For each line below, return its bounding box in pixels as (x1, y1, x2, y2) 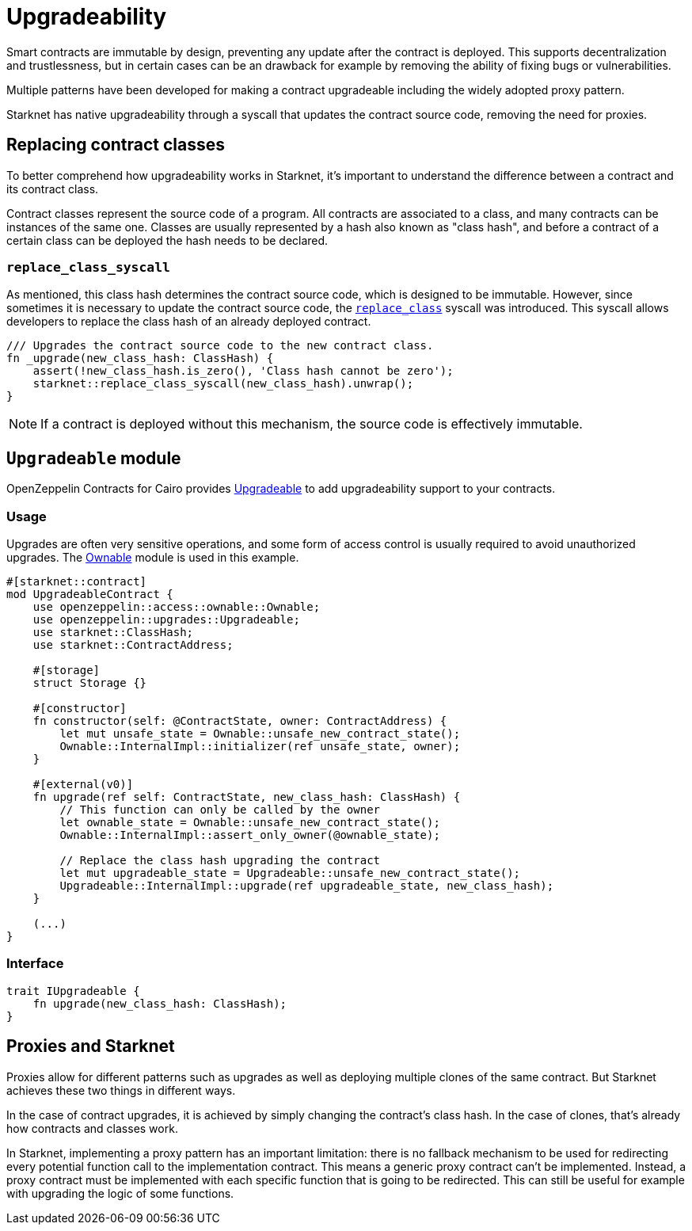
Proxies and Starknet (6, 1036, 175, 1057)
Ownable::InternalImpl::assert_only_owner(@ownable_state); (59, 828, 440, 841)
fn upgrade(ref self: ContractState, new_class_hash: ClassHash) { (32, 790, 461, 803)
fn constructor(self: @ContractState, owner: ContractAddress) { (32, 714, 447, 727)
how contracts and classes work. (6, 1121, 178, 1135)
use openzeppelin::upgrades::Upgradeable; (32, 612, 300, 626)
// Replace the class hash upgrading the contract (59, 853, 381, 867)
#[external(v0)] (32, 777, 134, 791)
